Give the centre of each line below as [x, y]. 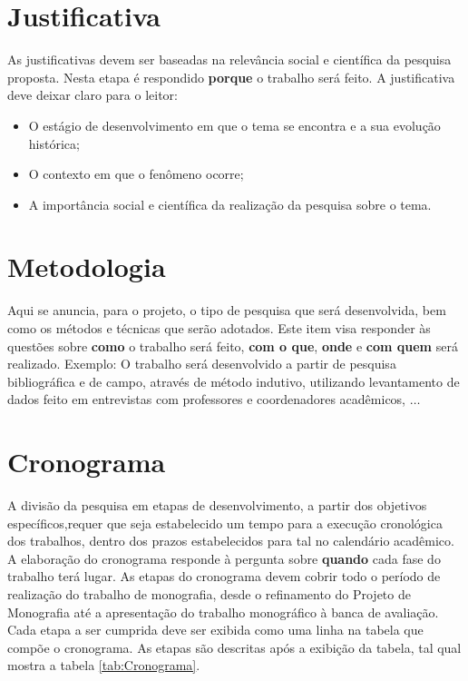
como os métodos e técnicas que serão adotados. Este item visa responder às [219, 328]
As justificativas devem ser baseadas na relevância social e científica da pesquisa [229, 59]
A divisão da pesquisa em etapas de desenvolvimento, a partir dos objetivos [217, 505]
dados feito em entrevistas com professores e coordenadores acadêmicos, [207, 399]
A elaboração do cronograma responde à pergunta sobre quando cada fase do [224, 558]
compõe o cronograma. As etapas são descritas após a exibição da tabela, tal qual [234, 647]
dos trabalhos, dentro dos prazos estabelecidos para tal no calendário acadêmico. [231, 541]
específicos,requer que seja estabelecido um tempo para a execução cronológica [225, 523]
